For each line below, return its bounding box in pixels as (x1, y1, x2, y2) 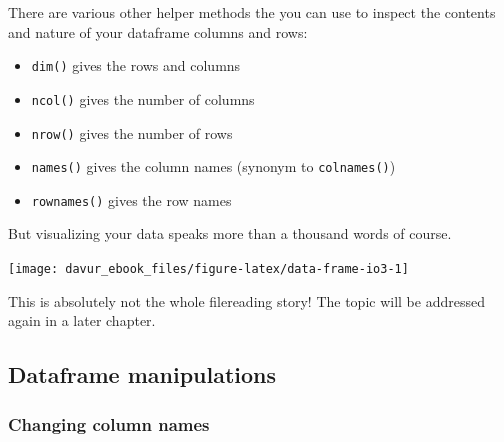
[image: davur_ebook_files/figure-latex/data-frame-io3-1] (8, 262, 409, 277)
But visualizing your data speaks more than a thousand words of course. (8, 223, 452, 244)
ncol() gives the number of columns (31, 88, 255, 109)
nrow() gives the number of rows (31, 122, 233, 143)
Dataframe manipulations (8, 359, 277, 390)
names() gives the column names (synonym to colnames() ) (31, 156, 396, 177)
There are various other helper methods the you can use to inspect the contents (8, 2, 496, 22)
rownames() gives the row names (31, 189, 232, 210)
